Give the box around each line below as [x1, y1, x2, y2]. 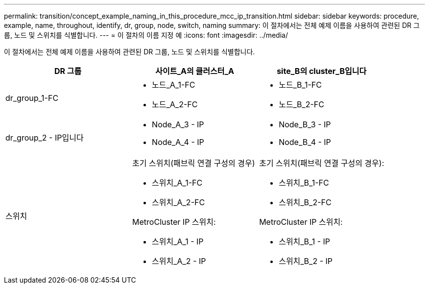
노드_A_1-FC [152, 80, 195, 90]
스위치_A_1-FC [152, 178, 203, 188]
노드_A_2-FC [152, 99, 198, 109]
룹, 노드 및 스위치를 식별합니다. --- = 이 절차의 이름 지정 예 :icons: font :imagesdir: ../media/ [4, 31, 288, 39]
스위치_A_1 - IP [152, 237, 204, 246]
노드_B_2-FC [279, 99, 324, 109]
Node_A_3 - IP [152, 120, 204, 129]
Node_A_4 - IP [152, 137, 204, 147]
